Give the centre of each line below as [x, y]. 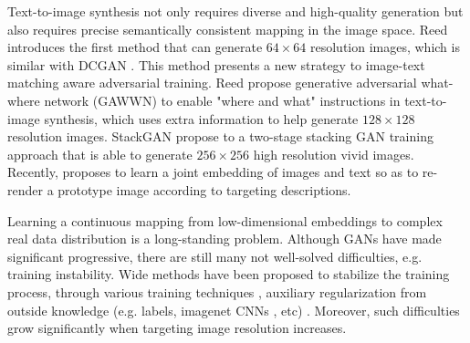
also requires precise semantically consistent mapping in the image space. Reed [228, 29]
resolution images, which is [385, 47]
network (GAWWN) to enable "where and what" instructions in [222, 100]
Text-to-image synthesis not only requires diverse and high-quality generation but [235, 11]
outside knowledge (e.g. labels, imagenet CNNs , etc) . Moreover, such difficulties [234, 310]
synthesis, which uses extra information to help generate [201, 118]
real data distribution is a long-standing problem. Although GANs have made [225, 239]
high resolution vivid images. [334, 154]
